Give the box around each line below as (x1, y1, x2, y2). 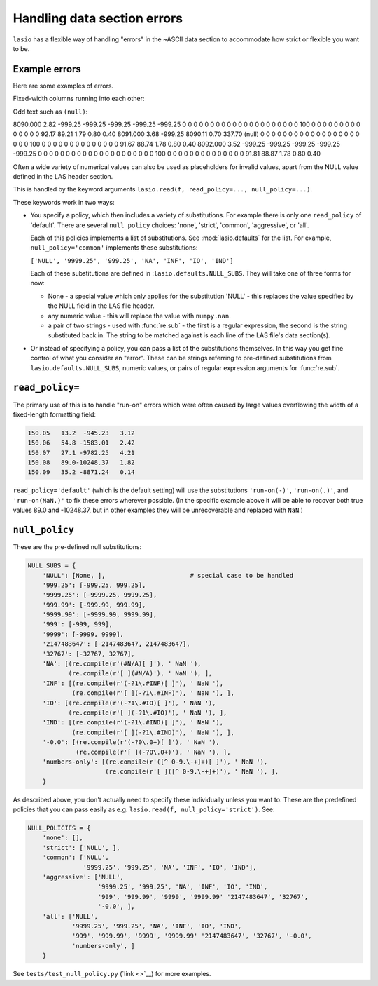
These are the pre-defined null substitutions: (13, 543, 142, 551)
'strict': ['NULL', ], (42, 844, 120, 851)
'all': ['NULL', (42, 912, 98, 920)
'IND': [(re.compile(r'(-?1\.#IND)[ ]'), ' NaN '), (42, 719, 224, 727)
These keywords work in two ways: (13, 198, 115, 206)
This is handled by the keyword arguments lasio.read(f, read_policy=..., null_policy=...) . (13, 185, 313, 194)
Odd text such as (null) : (13, 107, 88, 116)
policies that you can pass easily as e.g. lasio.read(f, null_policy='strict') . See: (13, 805, 276, 813)
